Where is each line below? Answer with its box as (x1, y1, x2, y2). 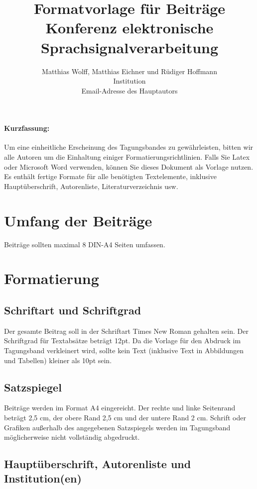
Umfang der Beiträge (4, 210, 152, 230)
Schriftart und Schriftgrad (4, 302, 141, 317)
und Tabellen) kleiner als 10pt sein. (4, 355, 112, 365)
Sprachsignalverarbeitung (40, 37, 219, 57)
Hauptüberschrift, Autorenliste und (4, 456, 191, 472)
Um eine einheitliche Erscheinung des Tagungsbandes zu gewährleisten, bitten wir (4, 142, 254, 152)
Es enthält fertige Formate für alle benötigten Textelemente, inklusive (4, 171, 217, 182)
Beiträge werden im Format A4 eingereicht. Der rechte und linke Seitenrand (4, 402, 236, 413)
